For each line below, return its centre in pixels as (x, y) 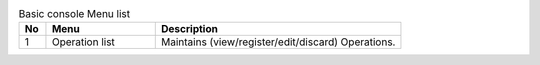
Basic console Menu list (74, 14)
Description (190, 29)
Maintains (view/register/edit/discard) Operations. (278, 42)
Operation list (83, 42)
